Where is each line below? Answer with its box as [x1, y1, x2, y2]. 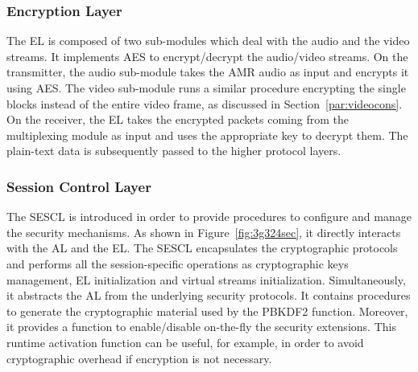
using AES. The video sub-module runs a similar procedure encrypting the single [6, 80, 406, 96]
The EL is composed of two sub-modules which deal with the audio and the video [6, 32, 410, 49]
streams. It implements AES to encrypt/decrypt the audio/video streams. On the [6, 47, 408, 64]
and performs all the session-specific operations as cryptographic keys [6, 255, 349, 272]
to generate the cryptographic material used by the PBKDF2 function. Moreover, [6, 302, 408, 319]
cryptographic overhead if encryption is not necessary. [6, 350, 272, 366]
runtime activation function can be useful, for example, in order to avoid [6, 333, 364, 350]
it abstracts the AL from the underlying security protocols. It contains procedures [6, 287, 411, 304]
